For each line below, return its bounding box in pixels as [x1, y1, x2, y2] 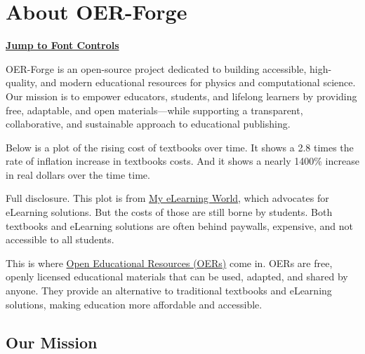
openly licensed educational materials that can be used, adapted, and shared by [6, 269, 348, 284]
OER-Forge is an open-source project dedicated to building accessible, [6, 61, 307, 76]
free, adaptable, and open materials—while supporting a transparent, [6, 102, 303, 117]
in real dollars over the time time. [6, 167, 150, 182]
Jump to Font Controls [6, 38, 119, 53]
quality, [6, 75, 38, 90]
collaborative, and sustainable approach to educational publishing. [6, 116, 291, 131]
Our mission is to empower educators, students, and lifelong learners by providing [6, 88, 357, 103]
